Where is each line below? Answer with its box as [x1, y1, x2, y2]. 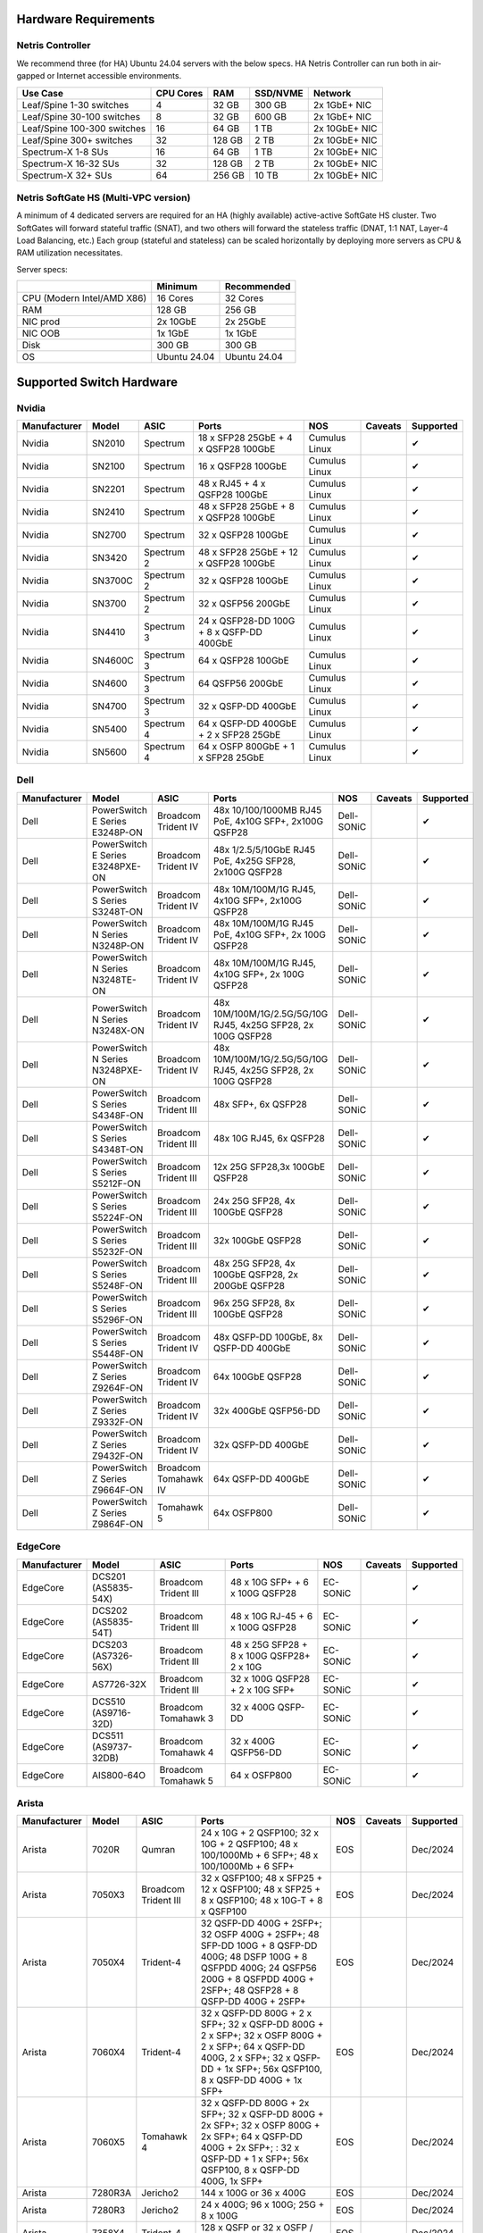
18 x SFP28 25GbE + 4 [197, 431, 294, 444]
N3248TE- [92, 974, 137, 986]
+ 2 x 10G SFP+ [229, 1684, 296, 1696]
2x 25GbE [224, 315, 267, 328]
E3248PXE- [92, 860, 142, 873]
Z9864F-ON [92, 1518, 144, 1530]
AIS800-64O [92, 1769, 146, 1781]
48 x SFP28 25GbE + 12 [197, 546, 298, 558]
